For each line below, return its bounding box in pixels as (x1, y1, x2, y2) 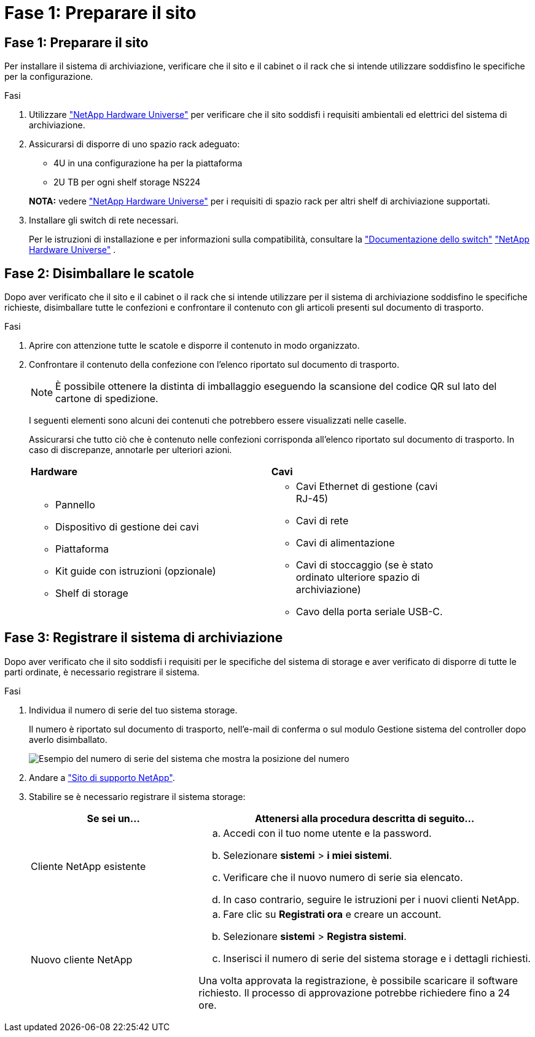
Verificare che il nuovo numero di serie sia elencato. (223, 871, 463, 884)
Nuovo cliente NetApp (31, 953, 133, 966)
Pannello (55, 499, 95, 511)
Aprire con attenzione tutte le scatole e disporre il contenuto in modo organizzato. (29, 340, 360, 351)
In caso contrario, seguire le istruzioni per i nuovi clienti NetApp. (223, 893, 520, 906)
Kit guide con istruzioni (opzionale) (55, 565, 216, 578)
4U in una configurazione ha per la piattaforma (53, 158, 243, 169)
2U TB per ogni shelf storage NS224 (53, 177, 201, 188)
